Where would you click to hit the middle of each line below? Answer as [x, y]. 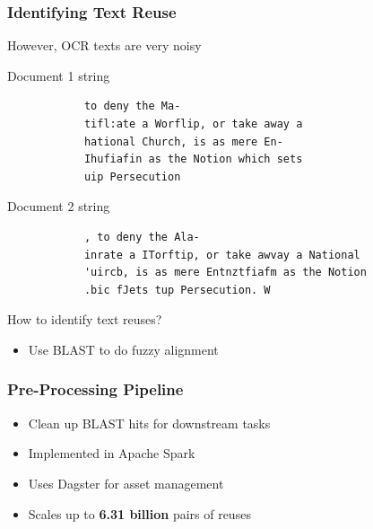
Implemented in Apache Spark [112, 453]
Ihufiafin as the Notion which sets [193, 159]
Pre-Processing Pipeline [95, 389]
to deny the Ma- [132, 106]
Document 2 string [59, 206]
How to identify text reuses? [85, 319]
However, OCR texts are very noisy [104, 45]
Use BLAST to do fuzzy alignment [123, 349]
